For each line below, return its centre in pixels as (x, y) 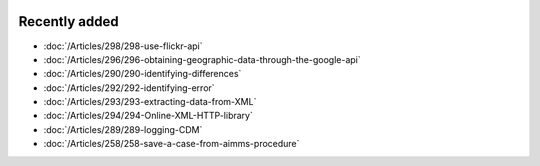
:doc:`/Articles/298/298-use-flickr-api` (123, 46)
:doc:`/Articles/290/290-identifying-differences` (142, 74)
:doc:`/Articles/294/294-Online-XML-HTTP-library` (148, 116)
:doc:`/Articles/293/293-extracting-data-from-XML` (150, 102)
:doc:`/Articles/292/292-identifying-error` (129, 87)
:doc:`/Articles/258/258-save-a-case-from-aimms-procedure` (171, 144)
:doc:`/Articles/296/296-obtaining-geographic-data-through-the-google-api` (202, 59)
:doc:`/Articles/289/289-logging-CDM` (123, 129)
